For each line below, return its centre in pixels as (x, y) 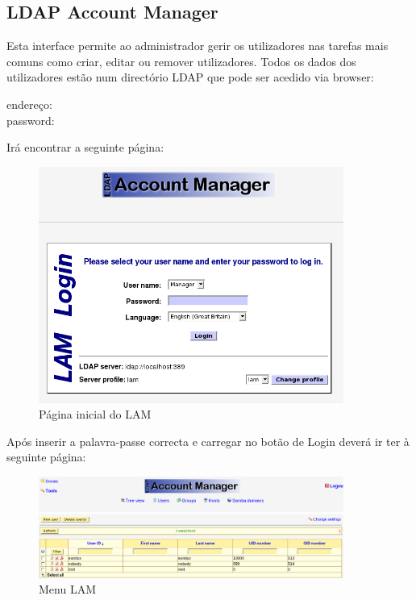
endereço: (29, 104)
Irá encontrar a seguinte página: (85, 147)
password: (31, 120)
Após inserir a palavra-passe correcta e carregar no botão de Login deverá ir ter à (208, 441)
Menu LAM (67, 589)
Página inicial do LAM (95, 414)
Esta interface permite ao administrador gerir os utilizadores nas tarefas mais (198, 46)
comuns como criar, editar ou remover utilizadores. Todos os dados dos (181, 61)
